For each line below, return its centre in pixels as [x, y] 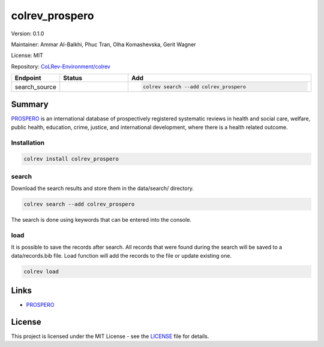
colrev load [41, 271]
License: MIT [27, 55]
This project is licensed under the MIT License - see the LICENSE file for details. [110, 336]
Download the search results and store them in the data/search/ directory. [103, 188]
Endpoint [28, 78]
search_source [36, 87]
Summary [30, 105]
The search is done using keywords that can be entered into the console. [101, 220]
